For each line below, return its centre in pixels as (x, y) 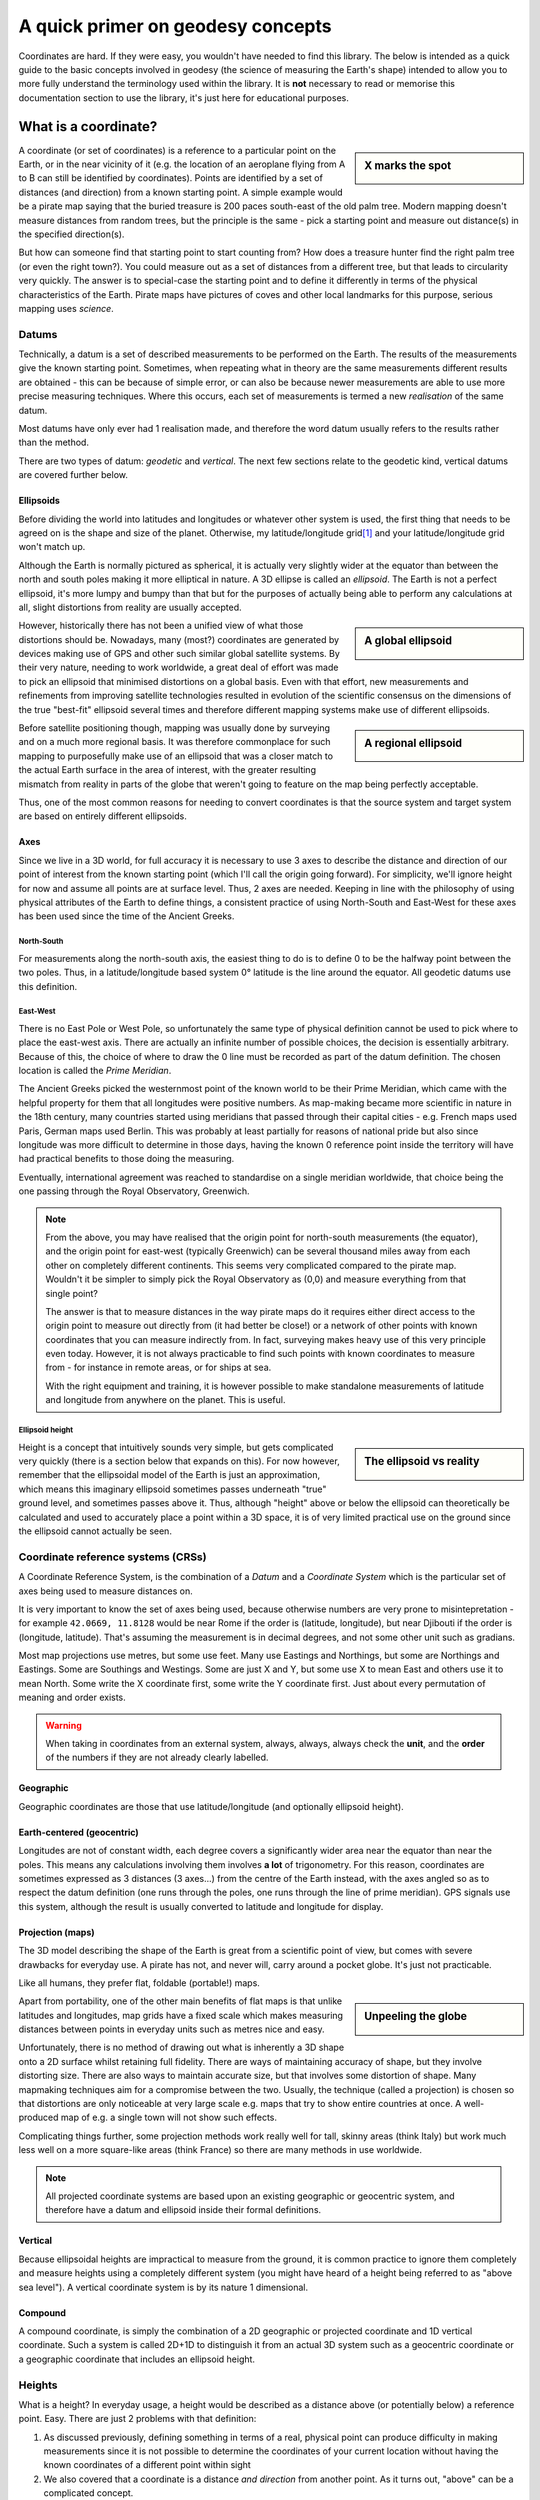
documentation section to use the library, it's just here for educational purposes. (183, 97)
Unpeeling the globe (416, 2017)
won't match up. (52, 547)
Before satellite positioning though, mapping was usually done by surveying (174, 728)
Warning (63, 1725)
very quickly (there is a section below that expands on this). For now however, (179, 1461)
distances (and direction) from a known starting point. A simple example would (181, 192)
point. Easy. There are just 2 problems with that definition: (137, 2419)
